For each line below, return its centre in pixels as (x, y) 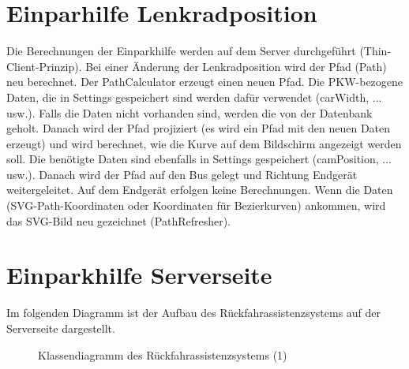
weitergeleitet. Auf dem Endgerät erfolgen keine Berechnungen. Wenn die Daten (200, 190)
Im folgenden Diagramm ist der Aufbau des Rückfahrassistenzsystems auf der (194, 313)
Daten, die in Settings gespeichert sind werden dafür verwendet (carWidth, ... (194, 97)
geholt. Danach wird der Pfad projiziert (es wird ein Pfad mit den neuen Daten (199, 128)
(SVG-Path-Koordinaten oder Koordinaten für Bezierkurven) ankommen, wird (196, 205)
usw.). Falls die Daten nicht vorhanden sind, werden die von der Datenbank (189, 112)
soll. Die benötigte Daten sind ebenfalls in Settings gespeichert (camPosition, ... (199, 159)
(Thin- (375, 51)
